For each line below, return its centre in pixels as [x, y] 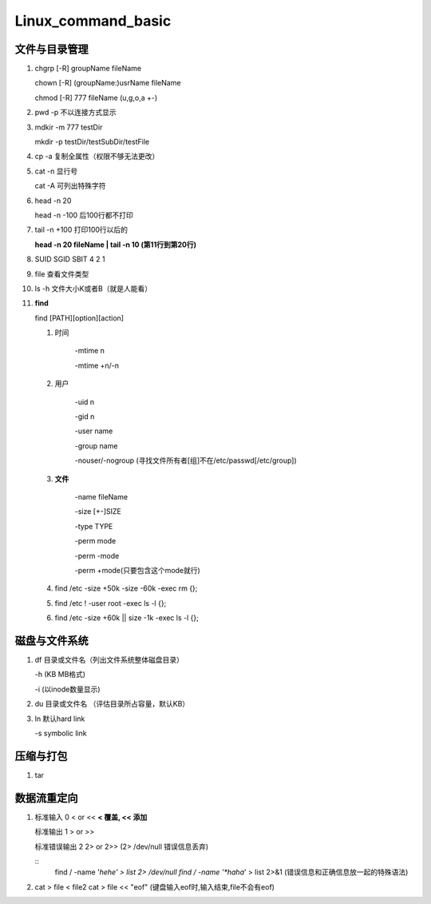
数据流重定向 [46, 798]
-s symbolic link [61, 733]
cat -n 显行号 [56, 171]
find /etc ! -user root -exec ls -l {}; [111, 603]
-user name [94, 431]
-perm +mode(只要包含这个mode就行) [138, 570]
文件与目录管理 [51, 49]
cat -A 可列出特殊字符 [71, 186]
